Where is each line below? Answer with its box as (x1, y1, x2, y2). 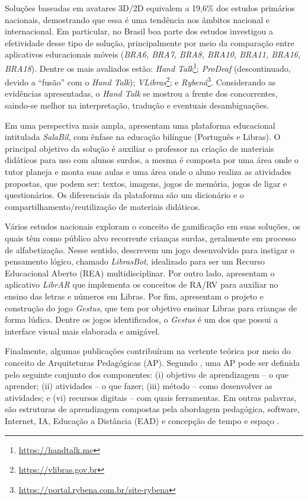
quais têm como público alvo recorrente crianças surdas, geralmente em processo (5, 232, 296, 244)
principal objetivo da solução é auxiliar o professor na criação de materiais (5, 142, 274, 154)
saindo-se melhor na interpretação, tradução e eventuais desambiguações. (5, 99, 269, 112)
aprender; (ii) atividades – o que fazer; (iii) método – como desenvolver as (5, 380, 272, 392)
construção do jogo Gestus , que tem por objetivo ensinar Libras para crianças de (5, 301, 297, 314)
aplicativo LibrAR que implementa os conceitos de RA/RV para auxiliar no (5, 278, 278, 291)
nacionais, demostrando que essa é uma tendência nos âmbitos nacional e (5, 13, 269, 26)
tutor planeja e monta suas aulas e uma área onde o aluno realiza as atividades (5, 165, 291, 178)
